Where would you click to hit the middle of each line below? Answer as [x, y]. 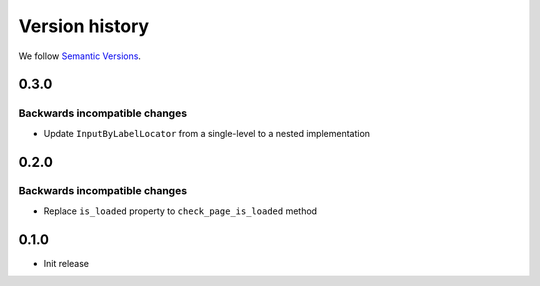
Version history [84, 26]
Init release [66, 263]
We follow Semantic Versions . [80, 56]
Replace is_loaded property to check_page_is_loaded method [180, 211]
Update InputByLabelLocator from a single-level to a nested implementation [206, 133]
